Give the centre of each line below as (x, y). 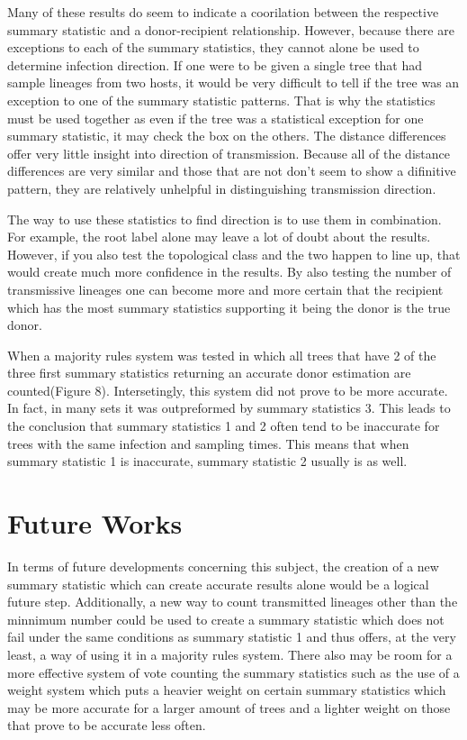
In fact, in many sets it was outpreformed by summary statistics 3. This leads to (229, 408)
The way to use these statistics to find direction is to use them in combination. (225, 219)
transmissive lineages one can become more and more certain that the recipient (225, 289)
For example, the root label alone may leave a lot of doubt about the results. (219, 237)
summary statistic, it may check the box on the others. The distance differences (227, 136)
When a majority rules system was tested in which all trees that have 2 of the (222, 355)
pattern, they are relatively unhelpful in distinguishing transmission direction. (222, 188)
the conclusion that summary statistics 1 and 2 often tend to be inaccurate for (224, 426)
